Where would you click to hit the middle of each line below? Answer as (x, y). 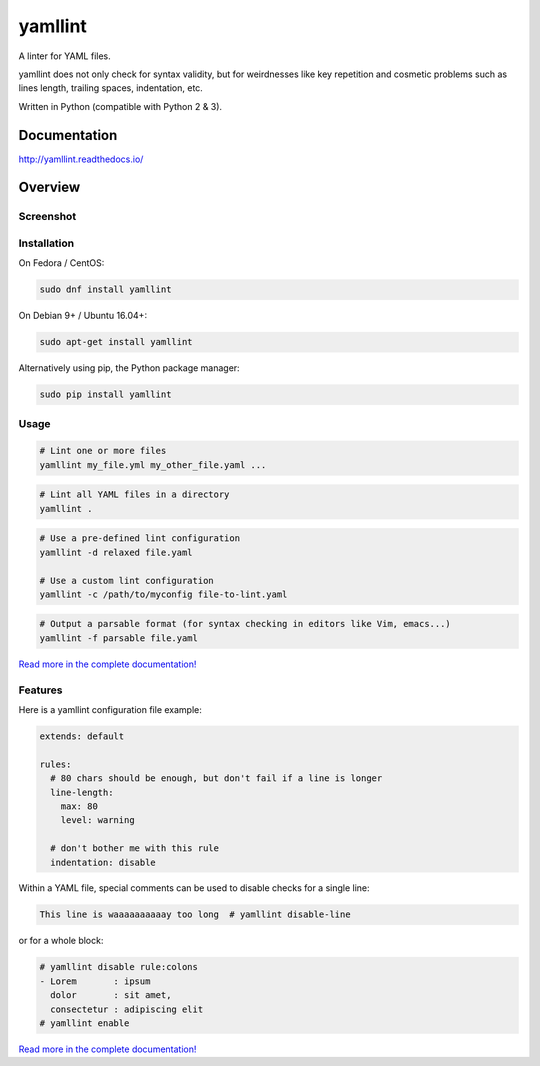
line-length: (82, 792)
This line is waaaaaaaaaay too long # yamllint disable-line (195, 914)
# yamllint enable (84, 1023)
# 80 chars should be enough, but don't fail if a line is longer (216, 778)
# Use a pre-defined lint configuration (139, 538)
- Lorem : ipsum (95, 981)
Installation (46, 243)
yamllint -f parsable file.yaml (119, 638)
